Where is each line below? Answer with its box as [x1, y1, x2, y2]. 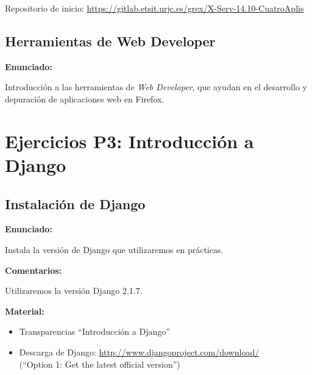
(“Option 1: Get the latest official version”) [19, 357, 180, 370]
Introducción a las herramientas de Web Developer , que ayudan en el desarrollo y [5, 80, 307, 93]
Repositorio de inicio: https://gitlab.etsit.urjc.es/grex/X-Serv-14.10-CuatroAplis [5, 2, 304, 14]
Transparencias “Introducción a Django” [19, 325, 170, 338]
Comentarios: [5, 263, 62, 276]
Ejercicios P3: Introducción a [5, 128, 254, 153]
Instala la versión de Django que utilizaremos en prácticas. [5, 243, 224, 255]
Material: [5, 304, 44, 317]
